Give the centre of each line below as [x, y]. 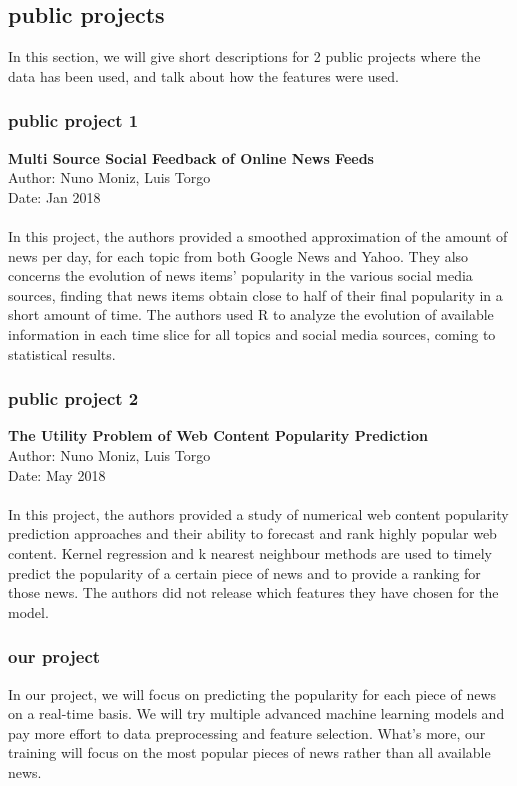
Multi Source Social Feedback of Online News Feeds [191, 157]
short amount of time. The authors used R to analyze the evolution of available [251, 314]
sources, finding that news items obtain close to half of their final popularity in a [255, 294]
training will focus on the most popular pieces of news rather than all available [249, 752]
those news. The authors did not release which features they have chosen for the [253, 592]
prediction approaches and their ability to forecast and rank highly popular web [252, 533]
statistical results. [62, 353]
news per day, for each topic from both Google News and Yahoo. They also [238, 255]
